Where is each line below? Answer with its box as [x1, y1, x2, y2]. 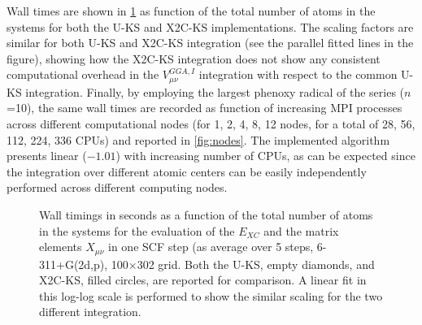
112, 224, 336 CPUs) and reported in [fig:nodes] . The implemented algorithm [7, 131, 390, 148]
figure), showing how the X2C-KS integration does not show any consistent [7, 50, 381, 67]
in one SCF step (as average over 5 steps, [108, 238, 314, 255]
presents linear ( [7, 147, 87, 164]
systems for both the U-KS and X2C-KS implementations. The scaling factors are [7, 18, 414, 35]
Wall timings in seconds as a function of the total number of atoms [39, 206, 373, 223]
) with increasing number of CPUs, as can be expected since [115, 147, 415, 164]
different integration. [39, 303, 141, 320]
